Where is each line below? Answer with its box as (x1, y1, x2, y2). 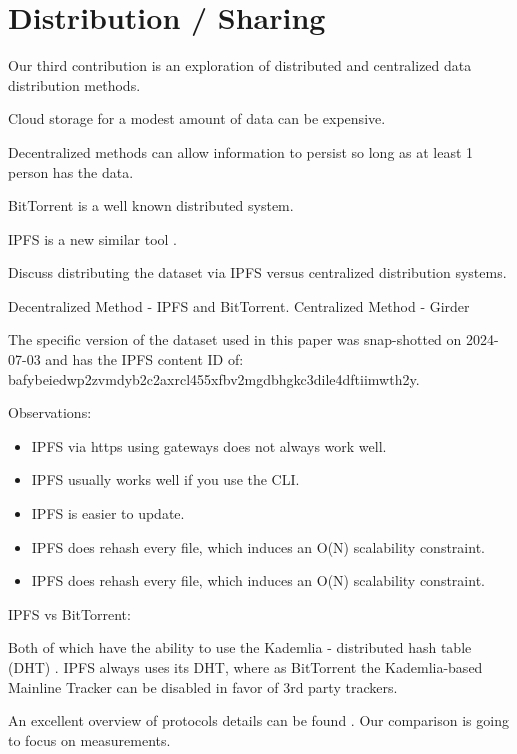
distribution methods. (8, 74, 141, 95)
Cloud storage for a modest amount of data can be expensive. (8, 108, 386, 129)
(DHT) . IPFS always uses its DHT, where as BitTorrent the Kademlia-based (8, 657, 483, 677)
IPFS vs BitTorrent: (8, 603, 131, 624)
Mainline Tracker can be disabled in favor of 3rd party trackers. (8, 676, 398, 697)
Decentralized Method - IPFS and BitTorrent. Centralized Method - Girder (8, 295, 470, 316)
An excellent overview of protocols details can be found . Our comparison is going (8, 710, 509, 731)
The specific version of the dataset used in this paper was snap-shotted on (8, 329, 462, 350)
